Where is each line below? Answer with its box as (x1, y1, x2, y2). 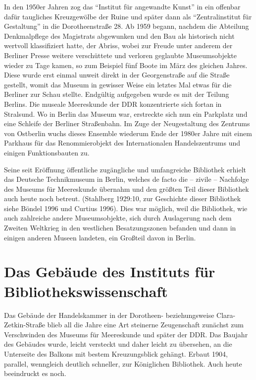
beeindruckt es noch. (4, 368, 66, 379)
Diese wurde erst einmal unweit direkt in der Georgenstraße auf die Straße (4, 70, 230, 80)
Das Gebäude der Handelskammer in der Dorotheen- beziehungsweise (4, 309, 214, 320)
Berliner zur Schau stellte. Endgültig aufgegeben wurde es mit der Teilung (4, 89, 229, 99)
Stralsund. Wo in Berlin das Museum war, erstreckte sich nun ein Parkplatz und (4, 108, 248, 119)
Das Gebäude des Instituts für (4, 261, 215, 282)
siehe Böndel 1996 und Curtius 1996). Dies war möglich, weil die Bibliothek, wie (4, 203, 248, 213)
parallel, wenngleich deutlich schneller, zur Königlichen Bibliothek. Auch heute (4, 358, 242, 369)
